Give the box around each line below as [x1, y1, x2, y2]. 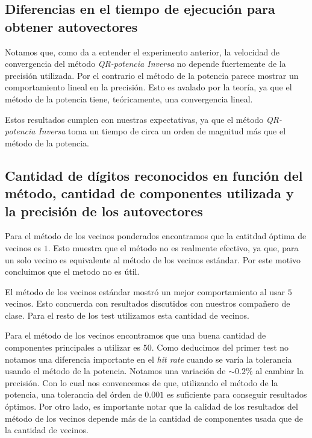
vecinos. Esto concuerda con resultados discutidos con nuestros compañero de [5, 297, 290, 310]
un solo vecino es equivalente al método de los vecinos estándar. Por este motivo [5, 253, 301, 266]
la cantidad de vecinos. [5, 424, 89, 436]
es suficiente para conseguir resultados [166, 388, 307, 401]
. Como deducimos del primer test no [151, 341, 289, 354]
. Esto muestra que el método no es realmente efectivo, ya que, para [48, 241, 299, 254]
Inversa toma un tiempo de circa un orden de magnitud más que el [38, 125, 286, 137]
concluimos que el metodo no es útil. [5, 265, 140, 278]
